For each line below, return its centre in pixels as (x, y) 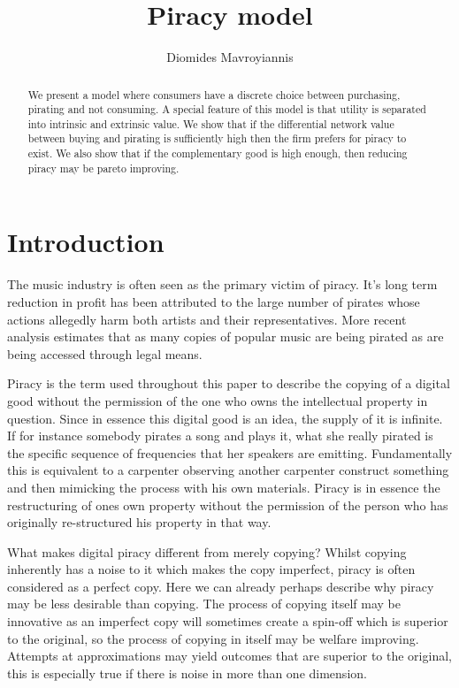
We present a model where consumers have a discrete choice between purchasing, (214, 94)
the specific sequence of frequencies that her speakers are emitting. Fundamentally (230, 452)
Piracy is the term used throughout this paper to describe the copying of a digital (229, 383)
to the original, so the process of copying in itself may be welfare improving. (213, 638)
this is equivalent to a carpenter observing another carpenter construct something (228, 470)
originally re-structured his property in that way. (139, 522)
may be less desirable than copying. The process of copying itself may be (204, 604)
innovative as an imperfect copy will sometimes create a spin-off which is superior (228, 621)
